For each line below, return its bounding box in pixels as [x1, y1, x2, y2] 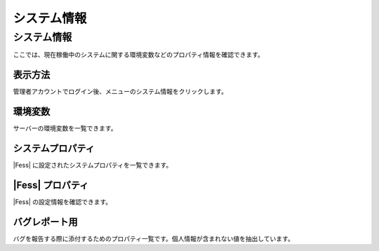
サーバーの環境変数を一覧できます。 [13, 124, 117, 133]
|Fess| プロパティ [13, 179, 89, 191]
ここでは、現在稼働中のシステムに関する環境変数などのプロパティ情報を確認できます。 [13, 50, 265, 59]
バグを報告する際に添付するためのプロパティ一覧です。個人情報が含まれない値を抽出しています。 [13, 234, 294, 243]
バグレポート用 [13, 216, 78, 228]
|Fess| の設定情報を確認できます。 [13, 198, 112, 206]
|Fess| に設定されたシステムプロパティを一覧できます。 [13, 161, 173, 170]
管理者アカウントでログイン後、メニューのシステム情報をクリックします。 [13, 88, 228, 96]
